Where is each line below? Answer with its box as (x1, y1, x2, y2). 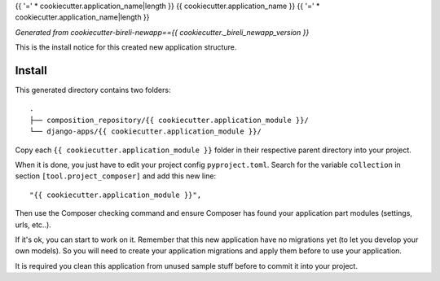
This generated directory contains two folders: (15, 86, 171, 95)
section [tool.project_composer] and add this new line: (15, 171, 216, 181)
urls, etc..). (15, 220, 52, 230)
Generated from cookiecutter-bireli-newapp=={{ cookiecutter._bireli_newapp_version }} (15, 27, 310, 37)
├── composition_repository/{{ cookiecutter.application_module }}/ (29, 115, 309, 125)
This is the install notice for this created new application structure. (15, 42, 237, 52)
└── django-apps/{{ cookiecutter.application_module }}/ (29, 127, 262, 136)
